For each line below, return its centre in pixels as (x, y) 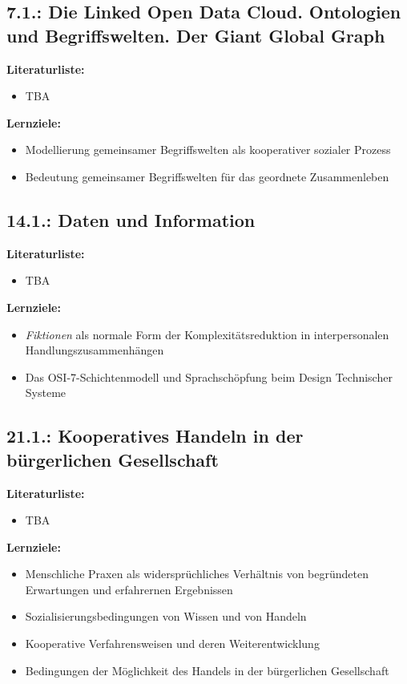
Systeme (46, 393)
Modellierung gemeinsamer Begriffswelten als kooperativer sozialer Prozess (208, 150)
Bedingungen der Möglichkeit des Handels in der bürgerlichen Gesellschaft (207, 670)
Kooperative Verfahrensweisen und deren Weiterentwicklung (172, 644)
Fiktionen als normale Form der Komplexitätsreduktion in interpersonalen (207, 334)
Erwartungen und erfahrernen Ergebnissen (129, 589)
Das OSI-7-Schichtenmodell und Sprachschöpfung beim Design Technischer (209, 376)
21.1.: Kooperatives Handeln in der (155, 436)
